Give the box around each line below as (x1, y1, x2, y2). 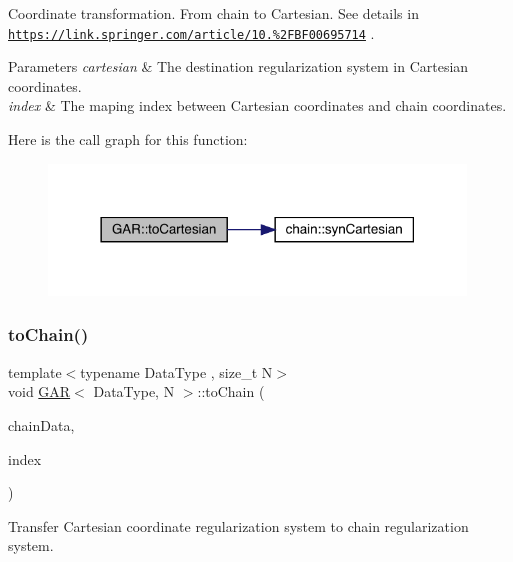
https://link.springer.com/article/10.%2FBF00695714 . (8, 22, 375, 43)
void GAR (8, 381, 71, 402)
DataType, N (93, 381, 175, 402)
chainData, (8, 414, 75, 435)
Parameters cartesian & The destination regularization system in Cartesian (8, 56, 469, 77)
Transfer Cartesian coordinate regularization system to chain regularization (8, 515, 469, 536)
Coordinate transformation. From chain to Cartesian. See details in (8, 3, 419, 23)
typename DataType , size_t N (80, 361, 273, 382)
